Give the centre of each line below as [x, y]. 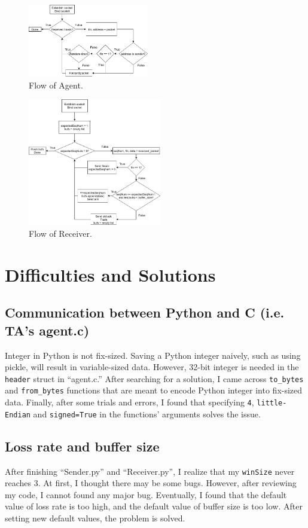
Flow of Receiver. [60, 233]
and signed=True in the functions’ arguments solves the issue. [147, 413]
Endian [18, 415]
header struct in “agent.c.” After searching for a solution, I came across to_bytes [154, 378]
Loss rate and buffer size [82, 446]
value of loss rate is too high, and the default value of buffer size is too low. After [154, 506]
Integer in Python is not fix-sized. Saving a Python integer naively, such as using [153, 355]
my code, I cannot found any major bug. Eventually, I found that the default [146, 494]
